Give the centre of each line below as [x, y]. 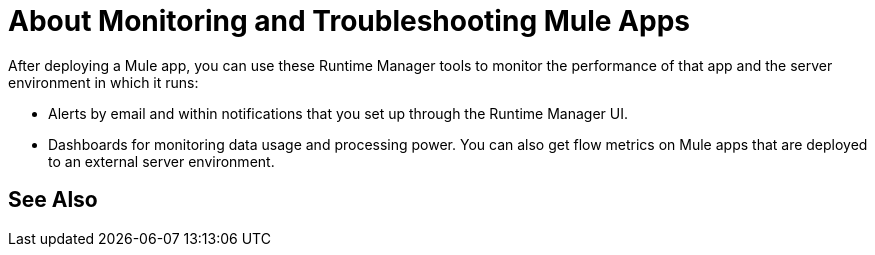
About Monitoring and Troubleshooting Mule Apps [349, 21]
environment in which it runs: [103, 82]
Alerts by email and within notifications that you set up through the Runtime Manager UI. [338, 113]
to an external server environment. [161, 161]
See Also [53, 200]
